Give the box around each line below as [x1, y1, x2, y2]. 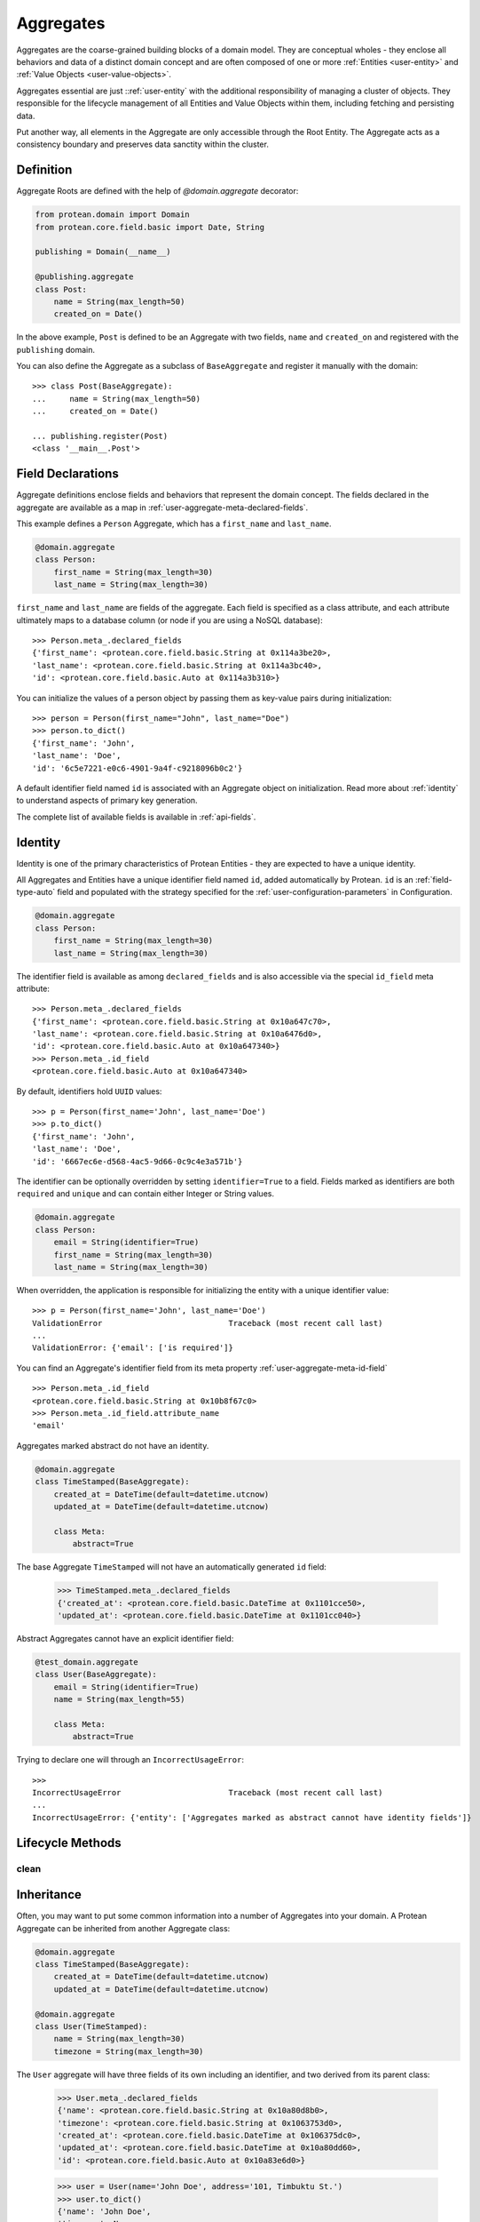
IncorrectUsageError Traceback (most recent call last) [32, 1787, 383, 1797]
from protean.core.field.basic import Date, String [35, 222, 265, 232]
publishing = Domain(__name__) [35, 247, 172, 257]
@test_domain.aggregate [35, 1657, 139, 1666]
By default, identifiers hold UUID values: [16, 1085, 162, 1097]
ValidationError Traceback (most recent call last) [32, 1318, 383, 1328]
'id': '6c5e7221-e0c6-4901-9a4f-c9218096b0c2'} [32, 763, 243, 773]
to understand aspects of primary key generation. [16, 795, 199, 806]
